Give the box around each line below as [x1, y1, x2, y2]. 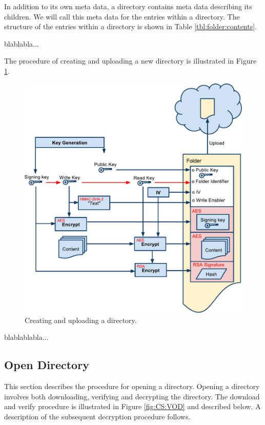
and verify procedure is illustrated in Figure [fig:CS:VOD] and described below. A [4, 401, 261, 412]
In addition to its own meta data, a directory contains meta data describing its [4, 1, 252, 11]
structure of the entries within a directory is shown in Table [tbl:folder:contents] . [4, 21, 257, 32]
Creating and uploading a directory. [25, 314, 137, 325]
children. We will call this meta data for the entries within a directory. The [4, 11, 240, 22]
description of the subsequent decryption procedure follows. [4, 411, 191, 421]
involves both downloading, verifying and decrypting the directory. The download [4, 391, 260, 401]
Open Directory [4, 357, 89, 373]
